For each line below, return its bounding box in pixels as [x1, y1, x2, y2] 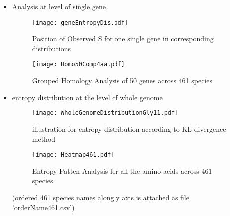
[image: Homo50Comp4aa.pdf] [32, 61, 125, 68]
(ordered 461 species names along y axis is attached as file [12, 192, 189, 202]
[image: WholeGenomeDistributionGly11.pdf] [32, 109, 179, 117]
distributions [32, 43, 71, 53]
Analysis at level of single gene [12, 1, 106, 11]
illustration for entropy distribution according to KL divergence [32, 123, 226, 134]
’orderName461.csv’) [12, 202, 75, 212]
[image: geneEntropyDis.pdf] [32, 19, 129, 26]
